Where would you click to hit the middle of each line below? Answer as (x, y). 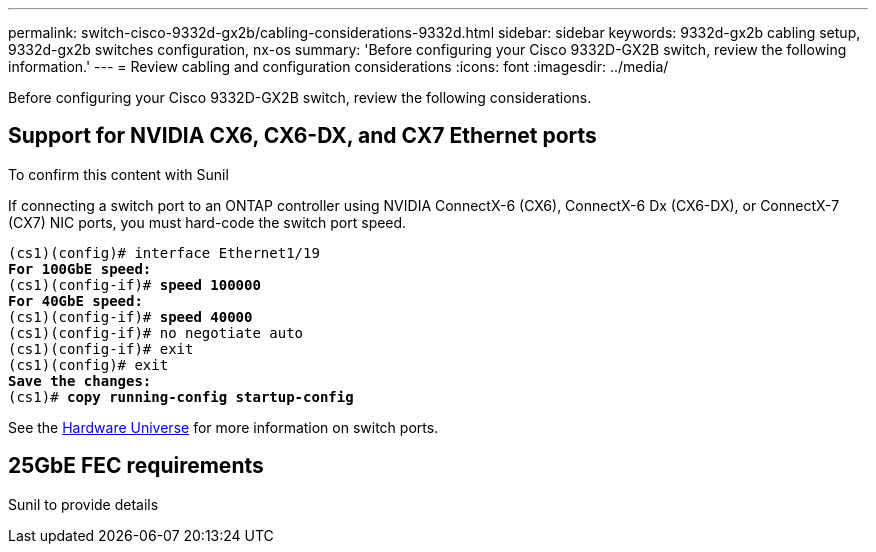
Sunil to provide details (83, 504)
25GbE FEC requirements (136, 466)
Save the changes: (80, 380)
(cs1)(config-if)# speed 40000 (130, 316)
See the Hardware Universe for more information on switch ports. (223, 427)
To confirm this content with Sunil (118, 174)
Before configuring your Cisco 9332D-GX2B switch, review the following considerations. (300, 97)
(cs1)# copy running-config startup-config (181, 396)
